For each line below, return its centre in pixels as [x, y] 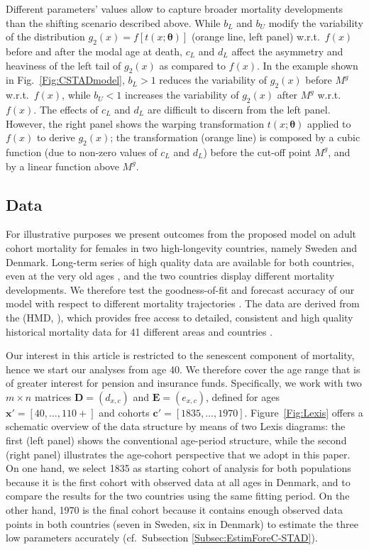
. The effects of [66, 109]
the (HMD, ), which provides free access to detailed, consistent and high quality [180, 317]
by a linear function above [62, 166]
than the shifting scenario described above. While [113, 22]
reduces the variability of [213, 80]
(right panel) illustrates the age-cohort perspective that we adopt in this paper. [178, 454]
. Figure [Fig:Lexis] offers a [304, 412]
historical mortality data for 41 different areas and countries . [139, 331]
